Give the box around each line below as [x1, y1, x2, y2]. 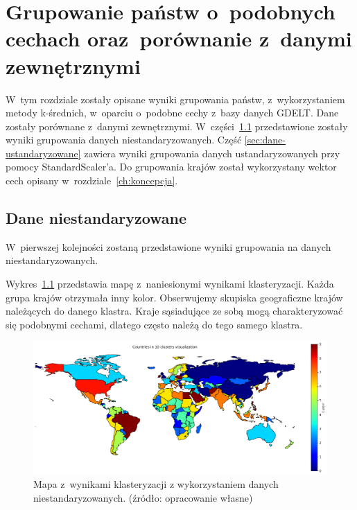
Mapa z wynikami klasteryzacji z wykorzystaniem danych [33, 477, 279, 491]
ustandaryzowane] [6, 146, 81, 160]
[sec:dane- [244, 132, 286, 147]
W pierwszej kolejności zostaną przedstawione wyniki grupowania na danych [6, 239, 331, 254]
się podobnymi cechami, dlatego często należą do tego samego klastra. [6, 317, 303, 331]
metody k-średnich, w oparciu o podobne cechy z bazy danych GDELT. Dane [6, 105, 339, 120]
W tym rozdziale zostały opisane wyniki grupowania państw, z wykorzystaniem [6, 91, 345, 106]
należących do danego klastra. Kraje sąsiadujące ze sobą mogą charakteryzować [6, 304, 343, 318]
